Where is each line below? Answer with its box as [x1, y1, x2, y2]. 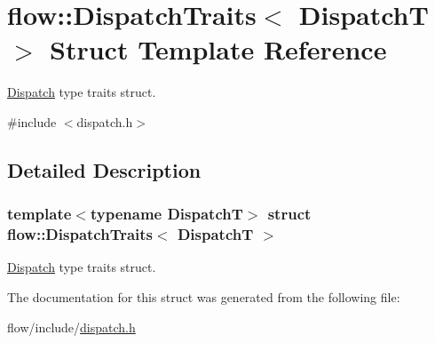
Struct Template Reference [50, 31, 387, 68]
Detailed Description [7, 156, 202, 183]
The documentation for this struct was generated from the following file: [7, 288, 400, 307]
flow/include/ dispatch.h [7, 317, 136, 336]
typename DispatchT [90, 203, 243, 225]
